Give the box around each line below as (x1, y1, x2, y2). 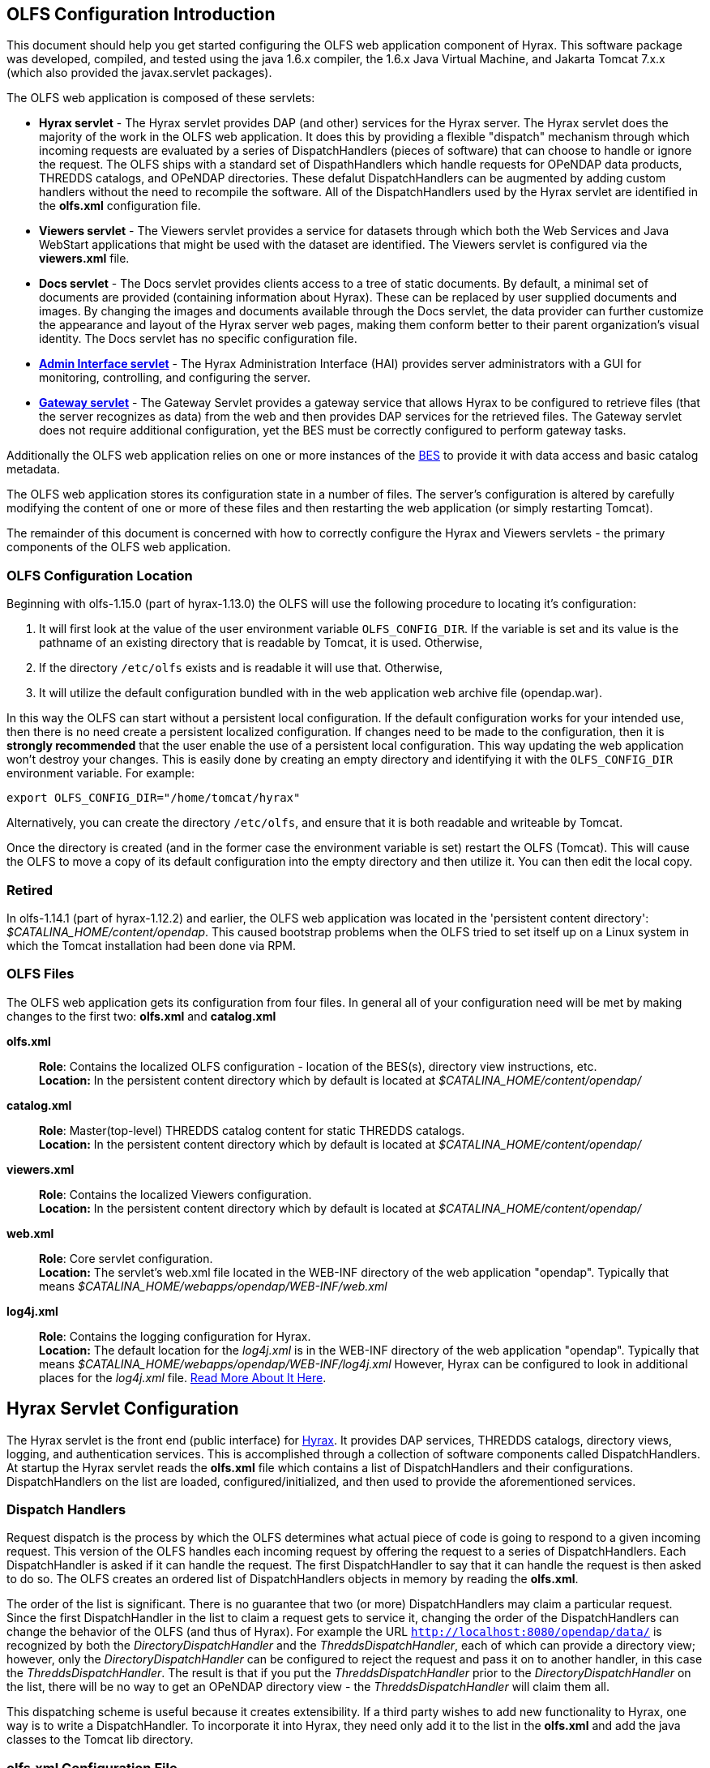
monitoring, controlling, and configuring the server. (39, 370, 310, 385)
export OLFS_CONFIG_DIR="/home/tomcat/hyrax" (6, 791, 301, 805)
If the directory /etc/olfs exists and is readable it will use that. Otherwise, (39, 661, 443, 675)
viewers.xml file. (39, 251, 130, 266)
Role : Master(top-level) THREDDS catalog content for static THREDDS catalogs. (39, 1123, 465, 1137)
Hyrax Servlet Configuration (6, 1398, 239, 1419)
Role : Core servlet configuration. (39, 1251, 213, 1265)
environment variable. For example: (6, 766, 195, 781)
